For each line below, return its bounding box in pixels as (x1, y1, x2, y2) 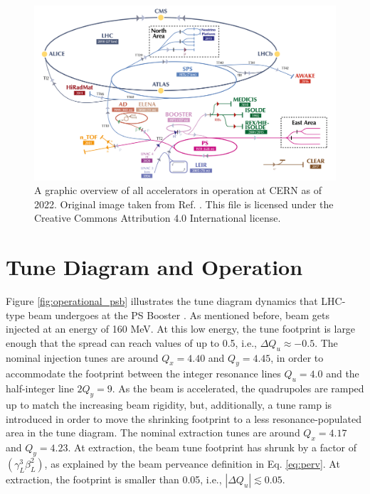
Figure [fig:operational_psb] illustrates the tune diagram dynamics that (6, 294, 318, 308)
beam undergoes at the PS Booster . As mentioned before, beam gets (28, 307, 330, 322)
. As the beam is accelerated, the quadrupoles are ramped (112, 381, 364, 396)
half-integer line (6, 381, 74, 396)
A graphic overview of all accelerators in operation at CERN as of (34, 183, 322, 198)
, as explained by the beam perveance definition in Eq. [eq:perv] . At (44, 456, 340, 471)
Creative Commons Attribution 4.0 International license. (34, 210, 281, 225)
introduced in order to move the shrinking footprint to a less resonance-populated (6, 411, 361, 426)
